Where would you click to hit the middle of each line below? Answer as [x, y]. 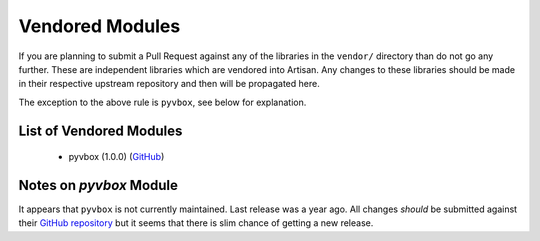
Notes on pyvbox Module [98, 185]
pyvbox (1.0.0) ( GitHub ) [116, 157]
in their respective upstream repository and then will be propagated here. [169, 84]
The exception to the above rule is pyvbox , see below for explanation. [162, 102]
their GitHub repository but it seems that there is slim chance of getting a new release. [196, 223]
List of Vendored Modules [100, 130]
